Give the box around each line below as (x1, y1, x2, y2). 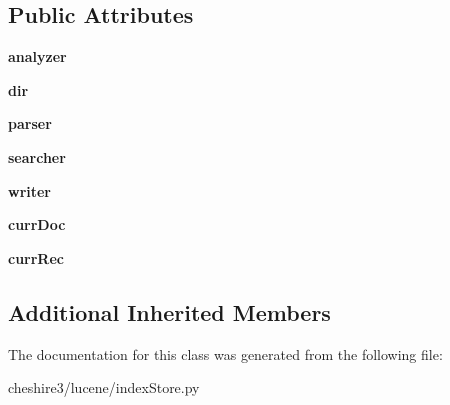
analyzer (8, 46, 67, 67)
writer (8, 180, 52, 201)
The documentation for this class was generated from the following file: (8, 343, 443, 364)
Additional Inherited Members (8, 296, 331, 327)
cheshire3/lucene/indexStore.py (8, 377, 200, 398)
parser (8, 113, 52, 134)
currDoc (8, 214, 66, 235)
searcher (8, 146, 66, 167)
